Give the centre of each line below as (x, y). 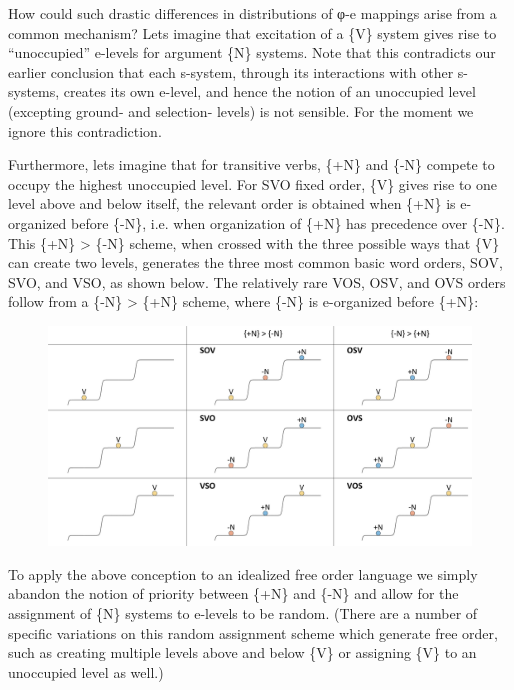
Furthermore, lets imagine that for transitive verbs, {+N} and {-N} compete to (251, 164)
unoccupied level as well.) (86, 671)
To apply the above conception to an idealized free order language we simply (243, 573)
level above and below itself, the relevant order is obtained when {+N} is (232, 203)
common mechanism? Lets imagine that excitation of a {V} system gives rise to (252, 32)
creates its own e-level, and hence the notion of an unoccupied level (269, 91)
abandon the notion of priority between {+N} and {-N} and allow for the (233, 593)
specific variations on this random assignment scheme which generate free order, (253, 632)
